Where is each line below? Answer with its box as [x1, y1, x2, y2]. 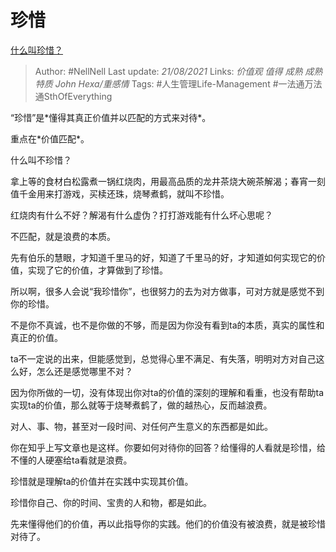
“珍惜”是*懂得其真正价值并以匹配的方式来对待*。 [10, 111, 212, 123]
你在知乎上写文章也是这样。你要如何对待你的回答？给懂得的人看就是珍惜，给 [10, 441, 326, 453]
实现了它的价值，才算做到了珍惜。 [27, 264, 168, 276]
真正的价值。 [10, 331, 63, 343]
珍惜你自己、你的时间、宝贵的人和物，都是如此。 [10, 496, 212, 508]
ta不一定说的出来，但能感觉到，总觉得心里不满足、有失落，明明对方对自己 [10, 352, 317, 365]
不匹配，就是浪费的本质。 [10, 230, 116, 242]
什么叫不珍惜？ [10, 154, 72, 166]
